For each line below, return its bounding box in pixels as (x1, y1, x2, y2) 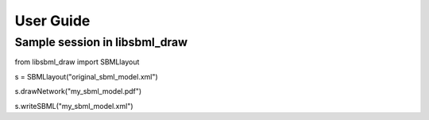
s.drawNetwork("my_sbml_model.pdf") (14, 87, 142, 96)
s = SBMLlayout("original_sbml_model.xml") (14, 72, 158, 81)
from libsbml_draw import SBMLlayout (14, 57, 140, 67)
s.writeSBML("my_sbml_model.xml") (14, 101, 134, 110)
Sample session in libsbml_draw (14, 35, 188, 49)
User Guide (14, 12, 91, 29)
